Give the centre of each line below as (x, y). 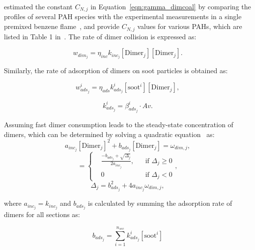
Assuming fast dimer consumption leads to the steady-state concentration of (119, 125)
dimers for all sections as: (42, 214)
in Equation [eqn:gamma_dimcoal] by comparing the (171, 6)
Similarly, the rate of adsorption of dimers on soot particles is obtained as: (116, 70)
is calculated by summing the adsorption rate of (160, 203)
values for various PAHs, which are (190, 26)
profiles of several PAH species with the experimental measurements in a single (123, 16)
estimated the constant (38, 6)
